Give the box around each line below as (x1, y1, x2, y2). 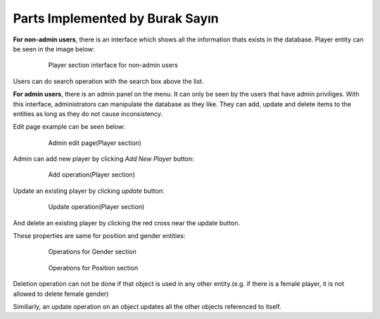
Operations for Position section (48, 263, 139, 272)
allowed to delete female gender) (13, 289, 109, 298)
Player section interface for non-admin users (48, 61, 179, 70)
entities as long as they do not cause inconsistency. (13, 109, 163, 118)
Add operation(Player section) (48, 170, 135, 179)
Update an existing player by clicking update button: (13, 187, 165, 195)
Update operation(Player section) (48, 203, 145, 211)
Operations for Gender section (48, 247, 137, 256)
